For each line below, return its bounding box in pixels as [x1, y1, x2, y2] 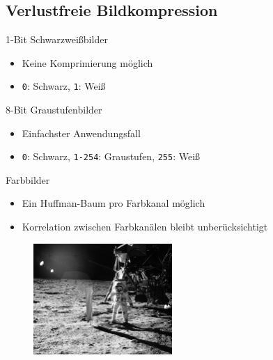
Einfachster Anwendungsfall [22, 125, 141, 140]
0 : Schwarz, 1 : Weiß [22, 79, 106, 93]
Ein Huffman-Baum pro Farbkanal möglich [22, 196, 205, 210]
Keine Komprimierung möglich [22, 55, 153, 70]
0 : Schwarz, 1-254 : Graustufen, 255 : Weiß [22, 149, 201, 164]
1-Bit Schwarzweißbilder [6, 32, 108, 47]
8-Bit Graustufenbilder [6, 102, 102, 117]
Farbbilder [6, 172, 50, 187]
